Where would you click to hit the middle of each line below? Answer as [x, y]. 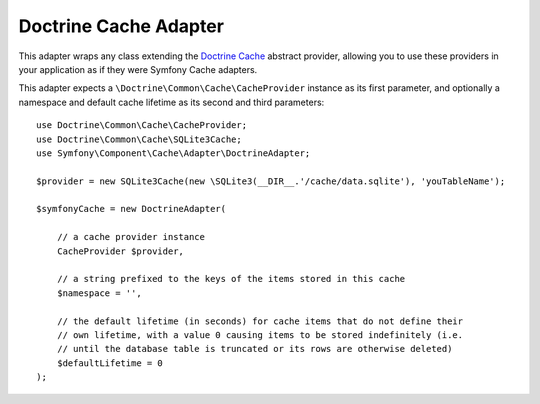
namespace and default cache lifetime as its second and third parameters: [171, 102]
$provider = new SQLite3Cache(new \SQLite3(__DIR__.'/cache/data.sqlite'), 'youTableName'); [271, 181]
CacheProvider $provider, [120, 251]
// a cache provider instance [130, 237]
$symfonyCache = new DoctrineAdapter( [131, 209]
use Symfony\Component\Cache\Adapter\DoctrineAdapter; [173, 153]
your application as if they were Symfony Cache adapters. [138, 69]
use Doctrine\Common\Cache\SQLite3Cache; [139, 139]
